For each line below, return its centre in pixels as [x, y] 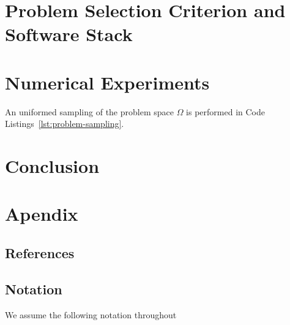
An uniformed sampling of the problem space [89, 111]
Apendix [42, 214]
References [40, 253]
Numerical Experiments [107, 82]
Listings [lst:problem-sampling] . [65, 124]
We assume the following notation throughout [91, 314]
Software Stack [69, 34]
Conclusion [52, 166]
